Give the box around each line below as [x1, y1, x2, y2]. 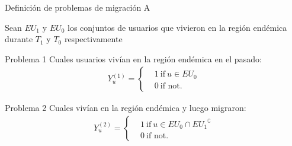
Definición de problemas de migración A [5, 1, 150, 13]
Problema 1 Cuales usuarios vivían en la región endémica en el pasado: [5, 52, 262, 65]
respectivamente [64, 33, 123, 45]
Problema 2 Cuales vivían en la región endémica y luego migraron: [5, 101, 246, 114]
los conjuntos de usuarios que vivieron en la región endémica [68, 21, 287, 33]
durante [5, 33, 33, 45]
